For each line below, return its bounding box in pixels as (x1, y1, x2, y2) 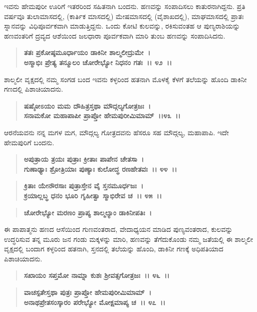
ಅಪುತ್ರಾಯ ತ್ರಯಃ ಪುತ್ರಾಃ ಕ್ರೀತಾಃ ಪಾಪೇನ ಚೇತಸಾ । (24, 154, 144, 164)
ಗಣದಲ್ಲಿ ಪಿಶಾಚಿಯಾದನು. (4, 84, 63, 94)
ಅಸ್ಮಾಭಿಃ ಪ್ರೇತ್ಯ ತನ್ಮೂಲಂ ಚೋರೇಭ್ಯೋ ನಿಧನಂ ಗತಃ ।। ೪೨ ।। (24, 57, 172, 67)
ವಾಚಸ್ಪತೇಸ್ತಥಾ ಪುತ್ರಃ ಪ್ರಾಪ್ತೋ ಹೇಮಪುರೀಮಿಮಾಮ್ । (24, 287, 152, 297)
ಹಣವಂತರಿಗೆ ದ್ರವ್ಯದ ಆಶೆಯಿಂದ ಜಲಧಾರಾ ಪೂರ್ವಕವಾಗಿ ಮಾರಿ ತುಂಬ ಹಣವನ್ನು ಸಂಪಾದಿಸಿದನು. (4, 30, 225, 41)
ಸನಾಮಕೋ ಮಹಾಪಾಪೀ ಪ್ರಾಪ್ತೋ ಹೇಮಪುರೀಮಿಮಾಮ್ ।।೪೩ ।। (24, 110, 181, 121)
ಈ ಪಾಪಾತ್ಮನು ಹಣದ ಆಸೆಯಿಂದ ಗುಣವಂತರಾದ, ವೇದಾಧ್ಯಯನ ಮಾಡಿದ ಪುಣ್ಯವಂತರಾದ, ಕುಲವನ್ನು (4, 224, 233, 234)
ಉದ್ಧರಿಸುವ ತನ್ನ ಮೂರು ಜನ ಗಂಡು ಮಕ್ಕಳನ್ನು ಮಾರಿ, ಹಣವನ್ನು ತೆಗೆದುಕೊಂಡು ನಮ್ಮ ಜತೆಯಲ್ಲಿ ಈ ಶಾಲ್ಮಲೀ (4, 233, 253, 244)
